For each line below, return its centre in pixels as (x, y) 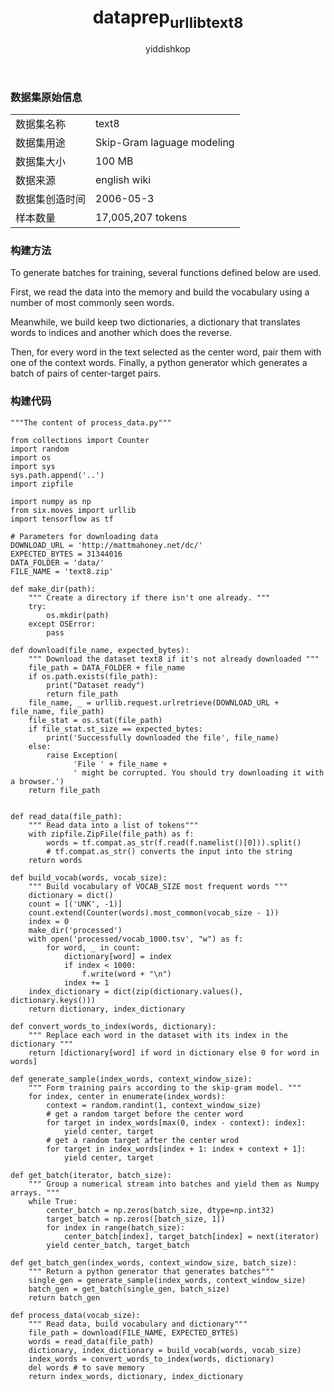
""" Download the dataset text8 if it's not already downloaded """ (174, 659)
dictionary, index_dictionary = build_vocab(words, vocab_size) (165, 1350)
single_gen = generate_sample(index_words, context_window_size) (167, 1280)
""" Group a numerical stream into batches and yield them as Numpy (174, 1184)
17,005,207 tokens (141, 217)
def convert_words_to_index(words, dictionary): (113, 1026)
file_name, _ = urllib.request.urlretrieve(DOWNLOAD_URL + (154, 702)
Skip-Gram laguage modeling (165, 142)
